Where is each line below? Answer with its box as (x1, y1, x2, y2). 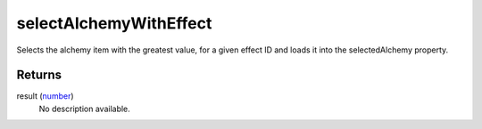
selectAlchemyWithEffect (16, 13, 212, 33)
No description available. (38, 103, 131, 114)
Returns (16, 68, 62, 83)
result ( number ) (16, 91, 75, 101)
